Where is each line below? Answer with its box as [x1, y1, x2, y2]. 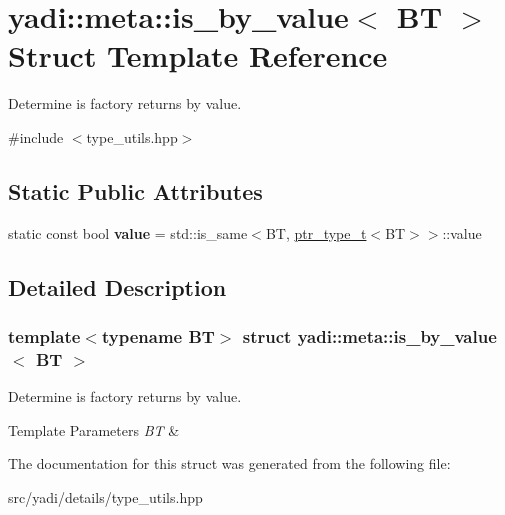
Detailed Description [8, 271, 227, 302]
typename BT [101, 324, 215, 348]
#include [8, 126, 64, 147]
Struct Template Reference [8, 35, 388, 76]
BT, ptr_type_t [265, 222, 367, 243]
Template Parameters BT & [8, 419, 180, 440]
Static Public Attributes [8, 175, 263, 206]
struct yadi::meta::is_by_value [242, 324, 497, 348]
